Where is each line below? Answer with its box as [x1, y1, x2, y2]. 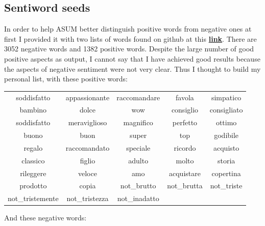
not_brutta [167, 180, 203, 191]
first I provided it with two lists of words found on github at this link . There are [4, 33, 257, 44]
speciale [126, 142, 151, 153]
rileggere [20, 167, 46, 178]
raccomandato [65, 142, 110, 153]
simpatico [211, 92, 242, 102]
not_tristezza [66, 193, 109, 204]
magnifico [123, 117, 153, 128]
